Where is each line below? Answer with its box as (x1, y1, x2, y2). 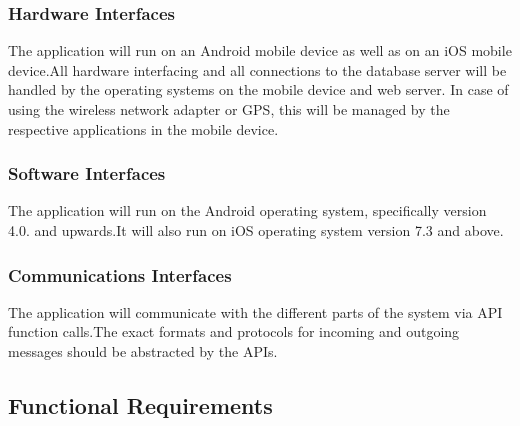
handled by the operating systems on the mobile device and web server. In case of (8, 79, 509, 100)
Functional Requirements (8, 389, 273, 420)
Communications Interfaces (8, 262, 232, 287)
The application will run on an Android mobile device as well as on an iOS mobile (8, 40, 512, 61)
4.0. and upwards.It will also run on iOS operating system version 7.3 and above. (8, 220, 504, 240)
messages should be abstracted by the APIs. (8, 341, 278, 361)
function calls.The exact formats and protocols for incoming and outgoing (8, 321, 460, 342)
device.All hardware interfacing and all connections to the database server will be (8, 59, 507, 80)
